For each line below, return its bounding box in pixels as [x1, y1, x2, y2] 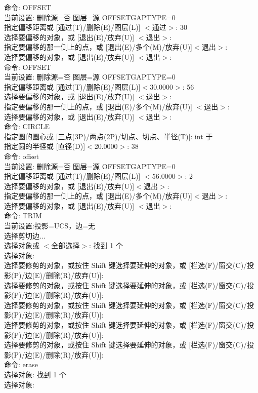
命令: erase [4, 359, 38, 370]
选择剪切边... [4, 230, 46, 241]
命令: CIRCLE [4, 121, 50, 132]
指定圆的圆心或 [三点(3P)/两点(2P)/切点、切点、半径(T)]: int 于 [4, 131, 213, 141]
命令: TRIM [4, 210, 42, 221]
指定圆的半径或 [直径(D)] [4, 141, 85, 151]
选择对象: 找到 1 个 [4, 369, 66, 379]
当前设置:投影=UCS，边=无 [4, 220, 96, 231]
